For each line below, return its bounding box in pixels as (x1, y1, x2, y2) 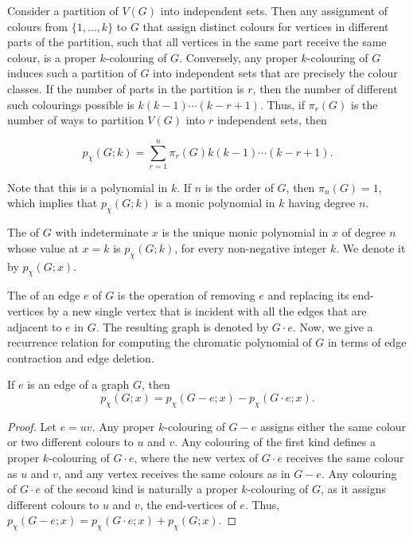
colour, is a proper (7, 49, 96, 65)
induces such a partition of (7, 65, 137, 81)
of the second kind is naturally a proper (44, 480, 238, 497)
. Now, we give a (292, 318, 373, 335)
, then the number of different (252, 80, 398, 96)
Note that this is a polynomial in (7, 178, 168, 195)
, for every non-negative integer (174, 239, 327, 256)
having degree (288, 194, 356, 211)
